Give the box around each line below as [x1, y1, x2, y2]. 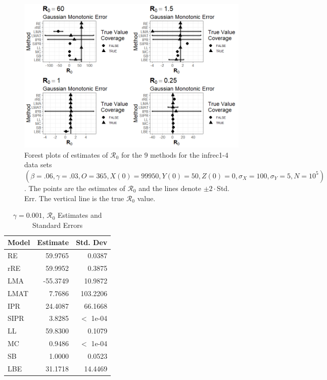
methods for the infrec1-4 [150, 149, 228, 160]
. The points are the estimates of [24, 182, 125, 193]
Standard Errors [32, 219, 83, 230]
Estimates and [58, 210, 102, 220]
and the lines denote [138, 182, 201, 193]
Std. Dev [76, 237, 108, 248]
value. [137, 193, 156, 203]
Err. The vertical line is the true [24, 193, 124, 203]
